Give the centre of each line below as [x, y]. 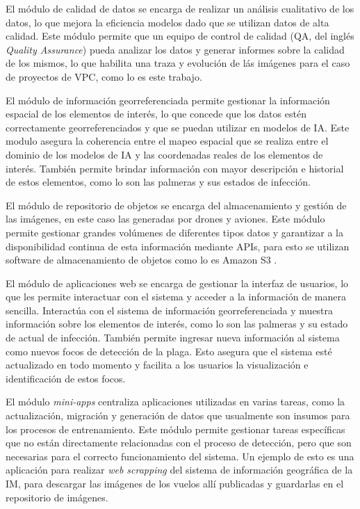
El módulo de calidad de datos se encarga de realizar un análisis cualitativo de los [180, 8]
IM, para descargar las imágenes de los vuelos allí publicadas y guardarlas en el [175, 483]
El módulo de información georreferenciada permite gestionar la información [168, 100]
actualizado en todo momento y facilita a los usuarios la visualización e [157, 365]
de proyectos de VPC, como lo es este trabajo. [104, 76]
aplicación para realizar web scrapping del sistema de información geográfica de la [179, 470]
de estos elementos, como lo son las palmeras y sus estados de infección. [158, 182]
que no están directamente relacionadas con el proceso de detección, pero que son [179, 443]
